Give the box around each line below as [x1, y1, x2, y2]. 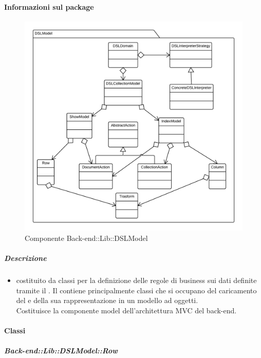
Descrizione [4, 253, 47, 263]
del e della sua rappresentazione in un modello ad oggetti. [16, 295, 198, 306]
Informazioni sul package [4, 1, 94, 12]
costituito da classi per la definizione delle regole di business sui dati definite [16, 274, 257, 285]
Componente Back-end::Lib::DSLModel [25, 232, 148, 243]
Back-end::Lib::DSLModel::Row [4, 345, 118, 356]
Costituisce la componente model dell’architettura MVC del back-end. [16, 305, 237, 315]
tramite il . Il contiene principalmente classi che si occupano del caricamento [16, 285, 257, 295]
